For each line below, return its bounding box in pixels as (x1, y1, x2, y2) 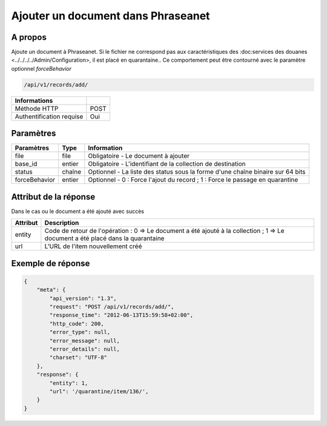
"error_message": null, (49, 337, 121, 344)
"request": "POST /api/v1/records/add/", (49, 303, 174, 310)
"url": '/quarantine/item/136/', (49, 388, 149, 395)
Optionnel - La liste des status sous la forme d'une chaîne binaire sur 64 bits (88, 168, 306, 176)
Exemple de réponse (11, 258, 90, 269)
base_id (15, 160, 38, 168)
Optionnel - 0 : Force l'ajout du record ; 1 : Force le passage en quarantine (88, 175, 299, 184)
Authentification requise (15, 112, 84, 120)
